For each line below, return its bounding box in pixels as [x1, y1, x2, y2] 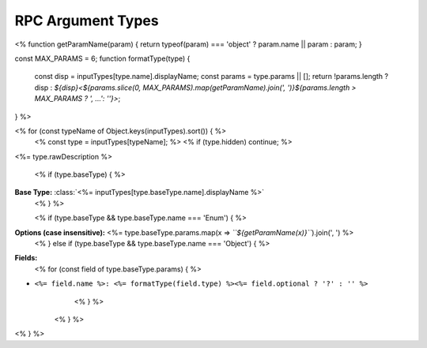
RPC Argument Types [14, 12, 159, 29]
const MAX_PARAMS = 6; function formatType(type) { [14, 54, 191, 63]
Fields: [14, 253, 38, 263]
